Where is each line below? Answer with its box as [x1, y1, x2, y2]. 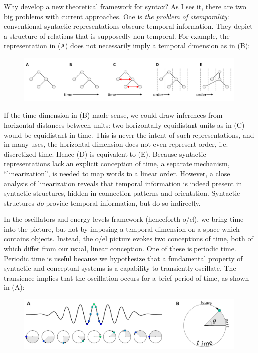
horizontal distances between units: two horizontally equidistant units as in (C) [4, 119, 245, 130]
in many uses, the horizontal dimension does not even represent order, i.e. [4, 139, 228, 149]
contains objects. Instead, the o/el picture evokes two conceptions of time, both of [4, 233, 253, 244]
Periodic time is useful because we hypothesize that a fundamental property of [4, 253, 243, 263]
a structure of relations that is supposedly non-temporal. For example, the [4, 30, 230, 41]
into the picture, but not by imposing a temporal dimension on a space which [4, 223, 240, 234]
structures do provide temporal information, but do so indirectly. [4, 197, 201, 208]
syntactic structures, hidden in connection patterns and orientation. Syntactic [4, 188, 240, 198]
